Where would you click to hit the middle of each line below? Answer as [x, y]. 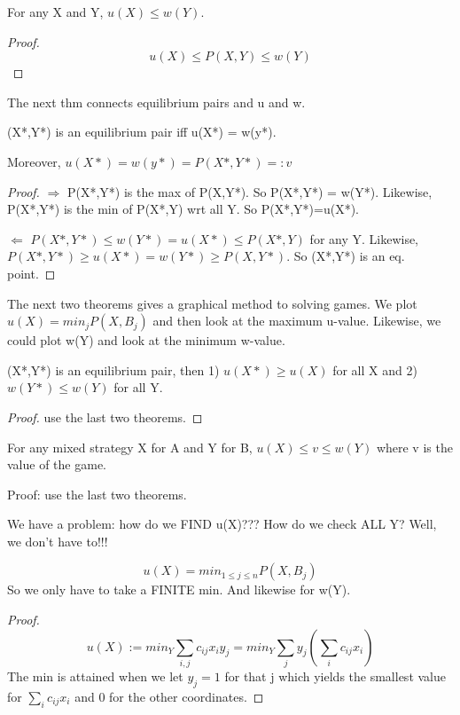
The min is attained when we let [95, 676]
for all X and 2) [375, 369]
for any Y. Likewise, [364, 238]
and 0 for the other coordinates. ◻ [169, 696]
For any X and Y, [55, 12]
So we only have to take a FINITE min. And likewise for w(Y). [179, 589]
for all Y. [138, 387]
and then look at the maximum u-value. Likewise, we [297, 321]
